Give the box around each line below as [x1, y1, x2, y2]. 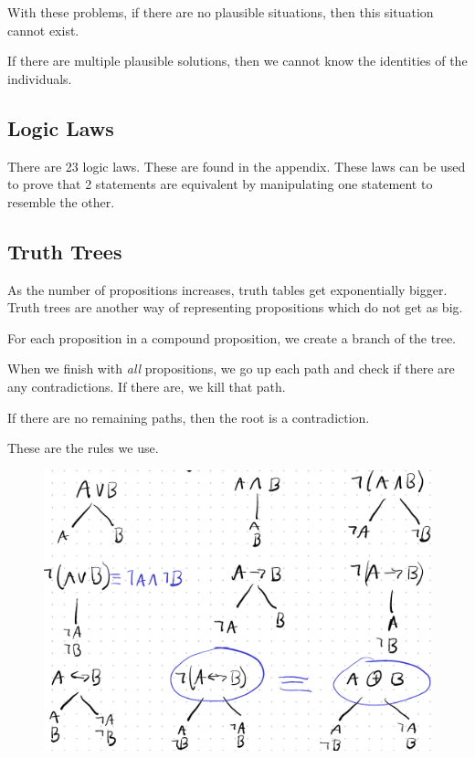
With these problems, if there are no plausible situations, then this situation [7, 3, 434, 21]
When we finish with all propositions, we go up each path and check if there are [7, 359, 455, 378]
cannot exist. [7, 20, 79, 39]
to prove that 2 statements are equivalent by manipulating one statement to [7, 174, 433, 194]
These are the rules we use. [7, 438, 159, 458]
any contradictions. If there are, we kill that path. [7, 376, 286, 395]
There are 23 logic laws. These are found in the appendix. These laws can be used [7, 156, 466, 175]
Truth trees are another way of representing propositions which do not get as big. [7, 298, 463, 317]
